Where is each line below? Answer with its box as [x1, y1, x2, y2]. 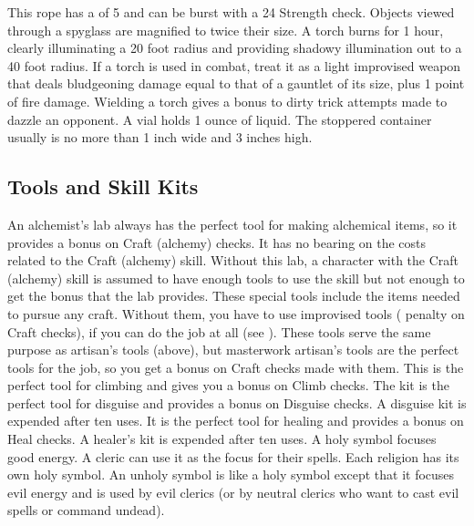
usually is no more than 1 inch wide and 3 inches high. [7, 128, 313, 147]
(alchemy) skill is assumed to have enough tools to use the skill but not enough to [7, 268, 465, 287]
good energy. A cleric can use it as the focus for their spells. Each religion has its [7, 447, 459, 466]
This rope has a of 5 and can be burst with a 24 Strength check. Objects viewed [7, 3, 455, 21]
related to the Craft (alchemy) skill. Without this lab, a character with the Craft [7, 251, 459, 270]
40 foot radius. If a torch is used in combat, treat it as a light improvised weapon [7, 56, 461, 75]
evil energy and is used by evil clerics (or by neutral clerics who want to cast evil [7, 482, 459, 501]
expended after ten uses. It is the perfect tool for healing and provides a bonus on [7, 411, 464, 430]
